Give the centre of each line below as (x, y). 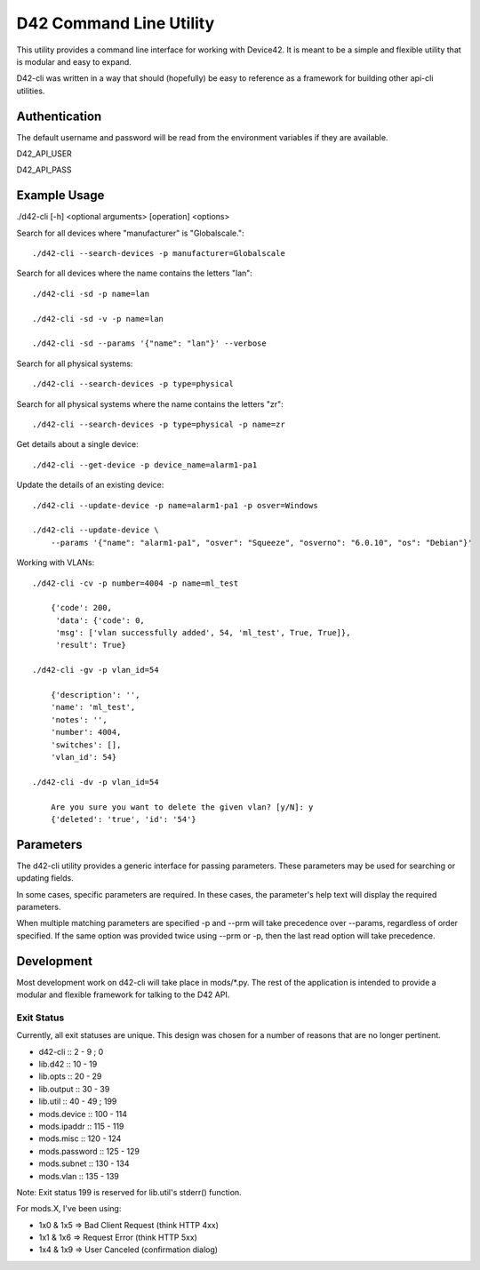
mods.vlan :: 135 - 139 (79, 1176)
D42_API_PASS (44, 170)
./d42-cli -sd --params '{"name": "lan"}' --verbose (149, 343)
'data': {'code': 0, (100, 620)
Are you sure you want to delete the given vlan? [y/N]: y (182, 807)
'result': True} (91, 645)
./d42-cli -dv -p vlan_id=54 (96, 782)
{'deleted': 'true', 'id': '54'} (124, 819)
